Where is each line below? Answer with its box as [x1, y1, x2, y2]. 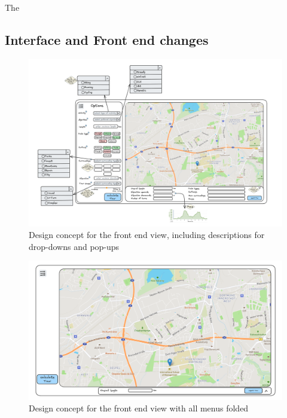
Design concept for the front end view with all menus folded [29, 402, 249, 414]
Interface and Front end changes [5, 30, 209, 48]
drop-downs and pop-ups [29, 240, 120, 252]
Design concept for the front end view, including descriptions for [29, 228, 265, 241]
